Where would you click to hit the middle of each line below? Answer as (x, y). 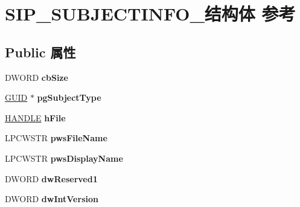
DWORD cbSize (37, 77)
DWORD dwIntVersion (52, 199)
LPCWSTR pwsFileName (56, 138)
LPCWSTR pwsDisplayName (64, 158)
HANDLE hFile (35, 117)
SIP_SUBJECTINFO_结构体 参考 (150, 14)
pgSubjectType (69, 97)
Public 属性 (40, 52)
